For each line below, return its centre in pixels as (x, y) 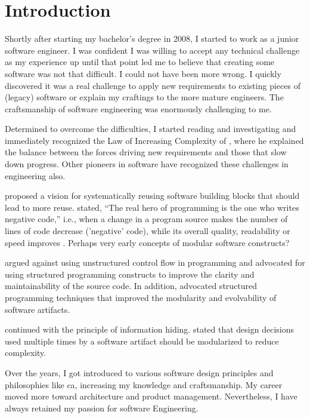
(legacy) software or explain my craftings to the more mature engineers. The (144, 97)
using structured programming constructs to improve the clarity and (130, 274)
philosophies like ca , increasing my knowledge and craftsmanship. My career (144, 384)
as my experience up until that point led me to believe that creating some (140, 62)
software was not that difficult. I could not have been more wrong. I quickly (143, 73)
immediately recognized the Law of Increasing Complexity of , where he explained (154, 140)
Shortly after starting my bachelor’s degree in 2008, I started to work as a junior (152, 39)
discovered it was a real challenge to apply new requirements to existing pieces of (153, 85)
